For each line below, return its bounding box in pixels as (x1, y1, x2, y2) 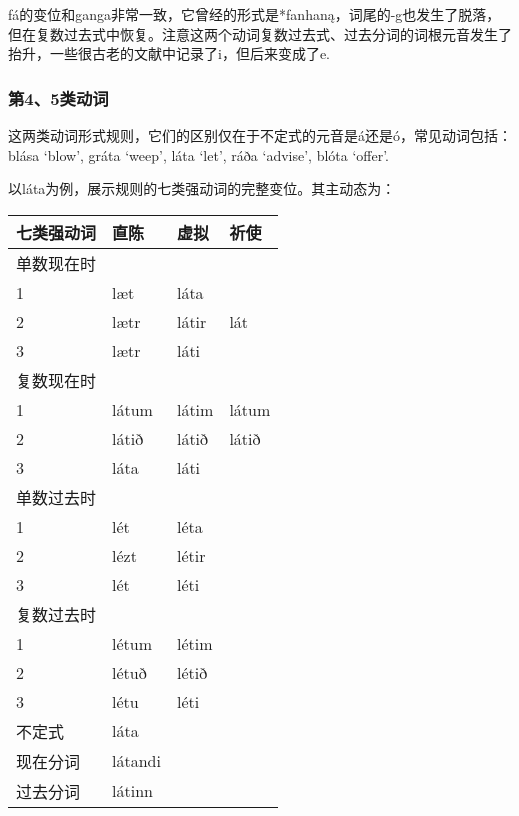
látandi (112, 749, 161, 773)
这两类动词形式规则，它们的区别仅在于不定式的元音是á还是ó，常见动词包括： (8, 125, 512, 145)
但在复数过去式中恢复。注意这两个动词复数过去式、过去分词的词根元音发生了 (8, 23, 512, 44)
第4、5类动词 (8, 85, 109, 110)
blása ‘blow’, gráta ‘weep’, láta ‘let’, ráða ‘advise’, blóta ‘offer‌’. (8, 144, 390, 165)
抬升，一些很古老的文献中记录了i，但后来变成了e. (8, 43, 330, 64)
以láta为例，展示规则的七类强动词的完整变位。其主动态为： (8, 178, 396, 199)
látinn (112, 779, 153, 803)
